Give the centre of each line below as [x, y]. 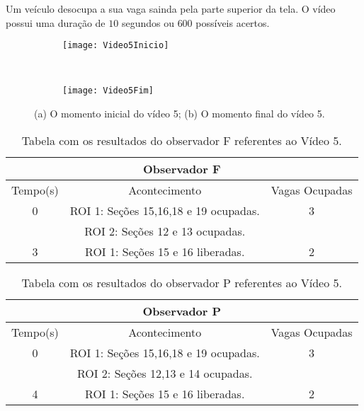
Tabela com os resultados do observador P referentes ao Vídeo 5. [182, 282]
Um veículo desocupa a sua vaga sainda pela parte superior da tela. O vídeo [171, 8]
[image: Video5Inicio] [116, 46]
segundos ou [148, 22]
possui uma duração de [56, 22]
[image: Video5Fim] [108, 91]
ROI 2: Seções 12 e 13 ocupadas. [165, 231]
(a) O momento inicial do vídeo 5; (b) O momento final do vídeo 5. [180, 114]
